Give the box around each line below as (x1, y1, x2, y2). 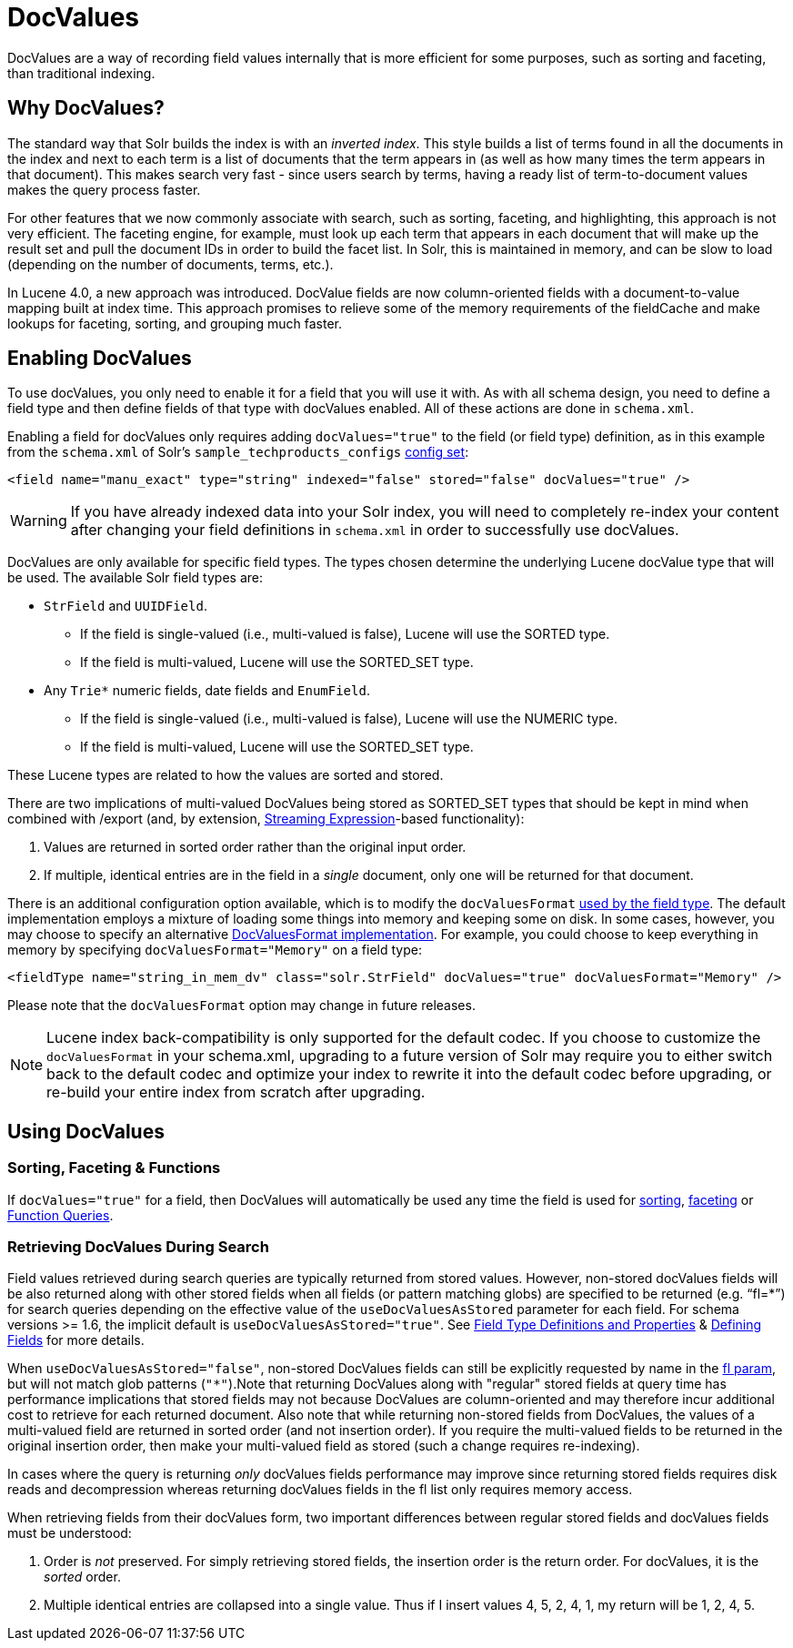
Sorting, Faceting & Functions (7, 1158, 221, 1178)
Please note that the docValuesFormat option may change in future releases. (7, 997, 476, 1014)
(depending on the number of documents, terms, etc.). (7, 256, 334, 272)
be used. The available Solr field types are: (7, 570, 263, 586)
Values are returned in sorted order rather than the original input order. (44, 839, 467, 855)
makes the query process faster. (7, 181, 201, 197)
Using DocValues (7, 1119, 165, 1143)
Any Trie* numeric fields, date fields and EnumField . (44, 682, 370, 699)
